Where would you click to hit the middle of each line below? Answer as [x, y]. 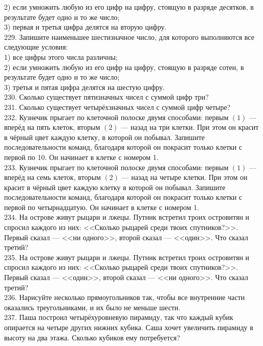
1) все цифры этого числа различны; [61, 56]
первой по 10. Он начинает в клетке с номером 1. [81, 157]
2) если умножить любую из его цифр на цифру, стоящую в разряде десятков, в [129, 7]
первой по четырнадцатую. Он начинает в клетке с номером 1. [102, 207]
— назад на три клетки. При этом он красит [190, 127]
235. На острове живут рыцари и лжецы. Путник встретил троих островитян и [127, 257]
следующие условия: [36, 47]
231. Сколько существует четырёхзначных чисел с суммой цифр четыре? [117, 107]
